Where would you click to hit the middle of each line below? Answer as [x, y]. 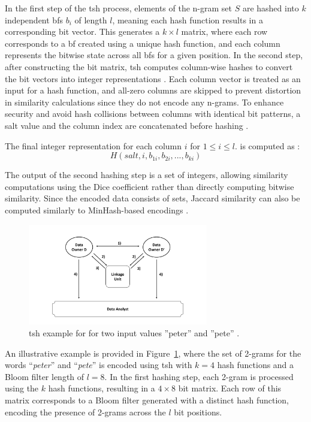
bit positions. [198, 412]
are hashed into [271, 8]
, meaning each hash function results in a [188, 19]
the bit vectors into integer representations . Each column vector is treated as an [153, 78]
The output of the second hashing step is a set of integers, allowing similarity [147, 175]
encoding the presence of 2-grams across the [85, 412]
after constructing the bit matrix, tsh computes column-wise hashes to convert [149, 66]
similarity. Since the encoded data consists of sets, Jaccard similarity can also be [153, 198]
